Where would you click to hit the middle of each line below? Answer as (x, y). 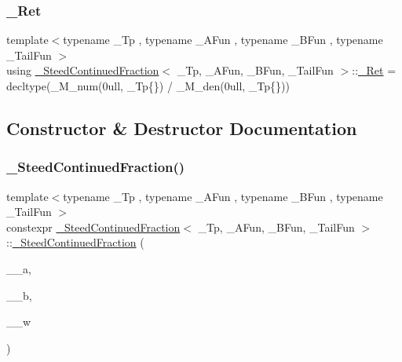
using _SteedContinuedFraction (83, 70)
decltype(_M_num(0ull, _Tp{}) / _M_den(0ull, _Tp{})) (148, 86)
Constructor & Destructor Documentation (182, 128)
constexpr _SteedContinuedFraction (93, 227)
